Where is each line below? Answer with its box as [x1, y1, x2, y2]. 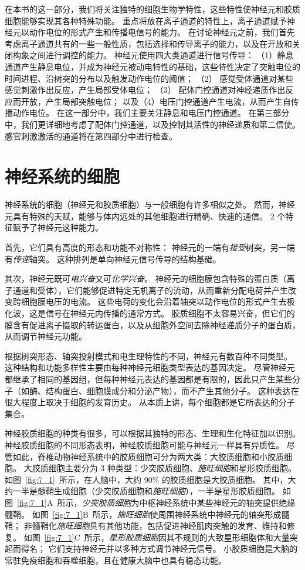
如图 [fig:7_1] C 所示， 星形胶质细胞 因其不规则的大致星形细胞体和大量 [23, 531, 290, 543]
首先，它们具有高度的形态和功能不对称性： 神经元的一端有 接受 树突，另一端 [5, 241, 295, 254]
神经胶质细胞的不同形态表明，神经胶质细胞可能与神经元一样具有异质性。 [5, 438, 284, 451]
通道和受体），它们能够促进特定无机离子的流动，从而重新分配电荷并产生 [12, 284, 288, 296]
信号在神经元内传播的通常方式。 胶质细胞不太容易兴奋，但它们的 [45, 307, 295, 319]
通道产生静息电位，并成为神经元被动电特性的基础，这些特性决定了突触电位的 [5, 60, 300, 72]
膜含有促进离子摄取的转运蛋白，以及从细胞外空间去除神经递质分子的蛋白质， [5, 318, 300, 331]
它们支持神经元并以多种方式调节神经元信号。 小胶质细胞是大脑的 [48, 542, 298, 555]
